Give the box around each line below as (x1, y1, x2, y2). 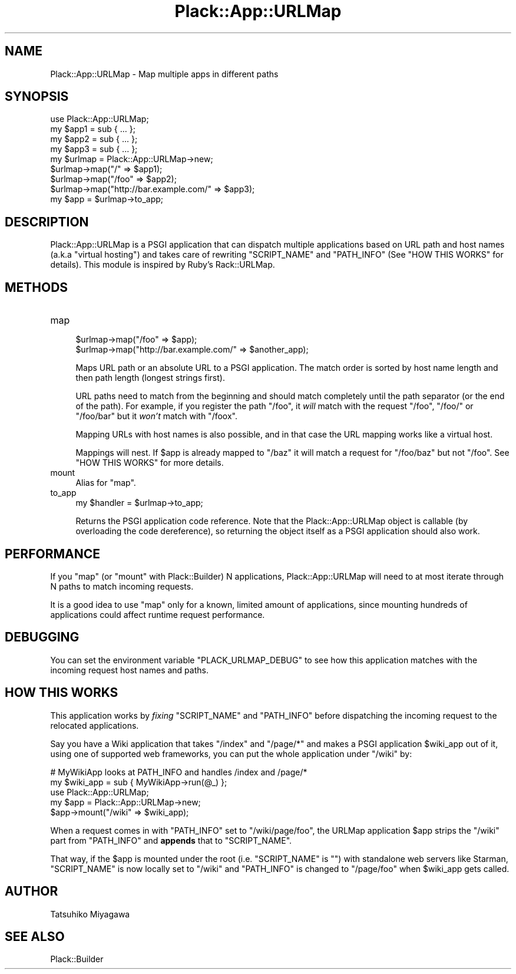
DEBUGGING (5, 630, 80, 645)
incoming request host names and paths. (50, 664, 209, 675)
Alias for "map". (75, 478, 136, 488)
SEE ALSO (5, 929, 65, 944)
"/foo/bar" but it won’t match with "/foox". (75, 411, 237, 422)
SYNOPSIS (5, 89, 69, 104)
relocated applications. (50, 720, 139, 731)
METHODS (5, 279, 68, 295)
